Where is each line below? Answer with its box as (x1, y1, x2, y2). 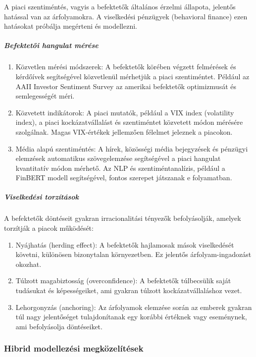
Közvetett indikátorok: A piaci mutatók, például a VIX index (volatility (15, 107, 234, 117)
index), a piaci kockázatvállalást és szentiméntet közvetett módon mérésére (15, 117, 243, 127)
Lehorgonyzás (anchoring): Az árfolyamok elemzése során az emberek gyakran (15, 302, 252, 312)
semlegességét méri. (15, 91, 75, 101)
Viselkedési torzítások (4, 192, 79, 202)
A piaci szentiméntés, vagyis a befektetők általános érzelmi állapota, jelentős (4, 1, 236, 11)
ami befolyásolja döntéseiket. (15, 321, 102, 331)
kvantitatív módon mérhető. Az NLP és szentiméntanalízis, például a (15, 162, 225, 173)
